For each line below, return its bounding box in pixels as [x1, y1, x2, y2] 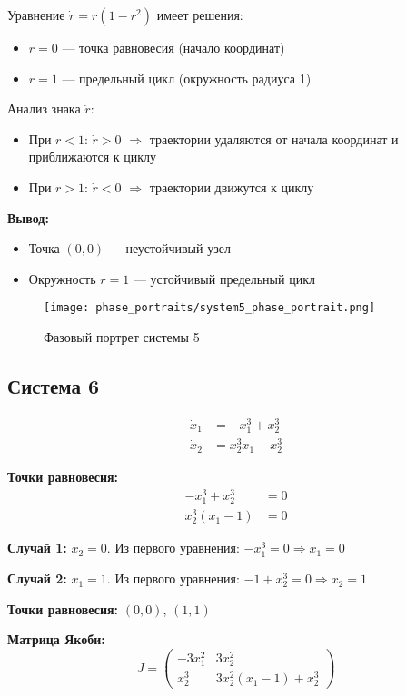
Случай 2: [7, 569, 67, 588]
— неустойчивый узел [108, 239, 231, 258]
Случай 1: [7, 538, 67, 557]
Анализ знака [7, 99, 81, 118]
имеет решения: [156, 5, 243, 24]
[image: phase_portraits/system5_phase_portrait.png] [44, 301, 376, 315]
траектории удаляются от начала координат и [149, 129, 399, 148]
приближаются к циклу [28, 147, 157, 166]
